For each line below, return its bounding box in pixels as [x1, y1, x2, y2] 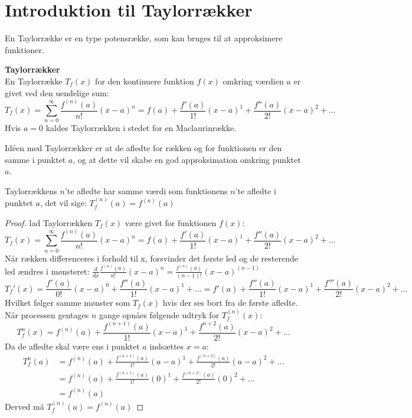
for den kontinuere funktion [95, 74, 194, 87]
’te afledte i [235, 184, 276, 197]
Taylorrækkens [5, 184, 57, 197]
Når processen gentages [5, 308, 89, 321]
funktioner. [5, 43, 44, 55]
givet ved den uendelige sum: [5, 86, 109, 99]
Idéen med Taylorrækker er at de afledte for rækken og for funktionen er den [5, 141, 282, 154]
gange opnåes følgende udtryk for [99, 308, 220, 321]
